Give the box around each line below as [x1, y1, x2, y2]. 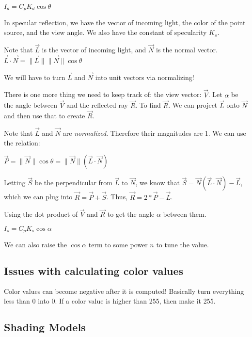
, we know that [135, 177, 180, 188]
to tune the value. [156, 240, 209, 250]
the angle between [4, 100, 58, 110]
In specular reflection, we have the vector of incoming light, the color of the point [4, 17, 246, 28]
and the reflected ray [66, 100, 128, 110]
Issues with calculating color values [4, 263, 184, 278]
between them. [163, 209, 206, 219]
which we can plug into [4, 192, 73, 202]
